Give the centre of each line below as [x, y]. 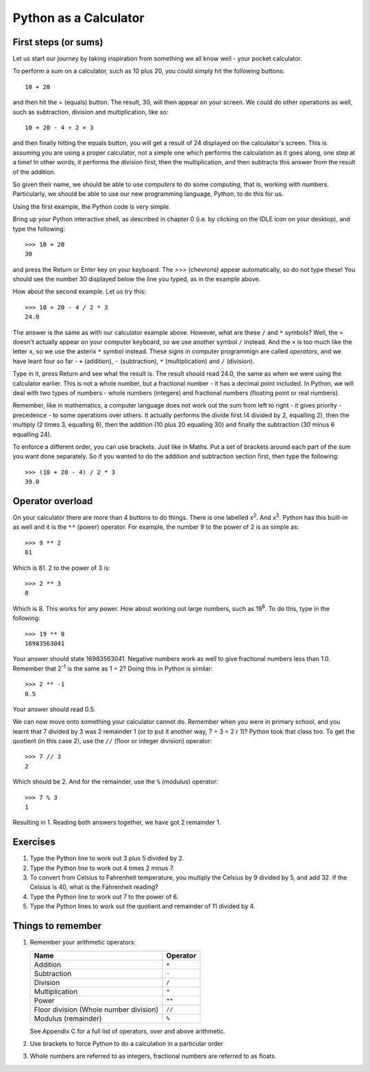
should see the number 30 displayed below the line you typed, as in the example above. [137, 279]
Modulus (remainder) [68, 1019]
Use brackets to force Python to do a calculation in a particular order [127, 1043]
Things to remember [57, 926]
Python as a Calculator [78, 18]
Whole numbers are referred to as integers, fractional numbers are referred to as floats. [153, 1056]
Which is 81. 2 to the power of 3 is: [62, 568]
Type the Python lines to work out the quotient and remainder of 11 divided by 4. [143, 906]
